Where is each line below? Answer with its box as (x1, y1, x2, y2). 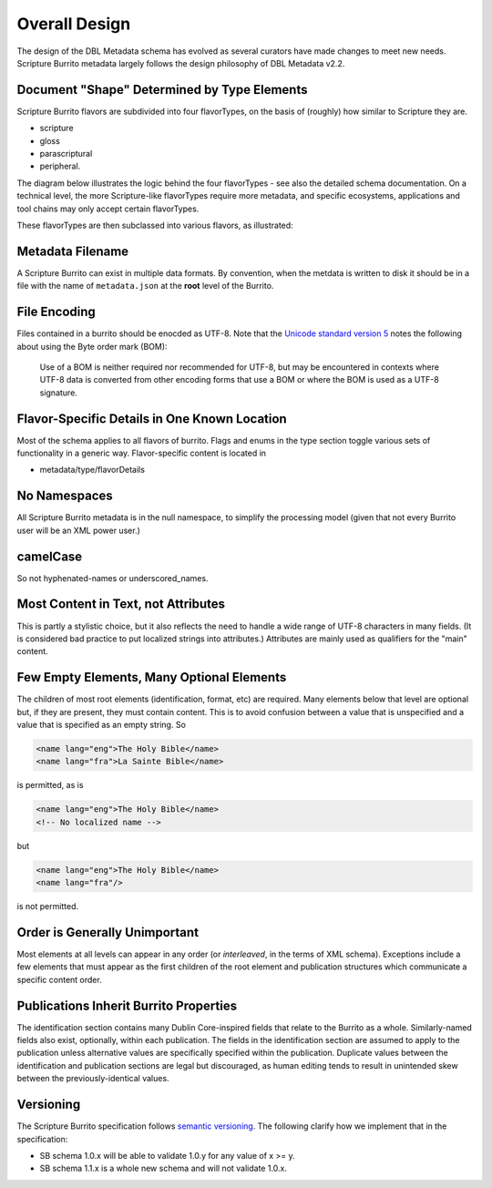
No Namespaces (16, 488, 113, 504)
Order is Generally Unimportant (16, 925, 200, 940)
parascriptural (39, 148, 93, 159)
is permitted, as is (16, 780, 84, 791)
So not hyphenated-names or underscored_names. (16, 572, 209, 583)
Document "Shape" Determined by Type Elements (16, 82, 308, 97)
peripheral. (39, 160, 81, 172)
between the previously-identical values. (16, 1073, 169, 1084)
